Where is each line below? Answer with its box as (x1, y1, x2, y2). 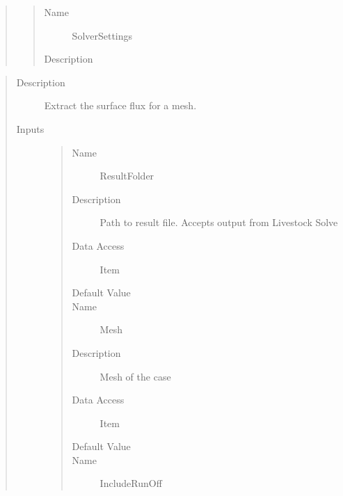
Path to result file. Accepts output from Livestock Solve (99, 215, 338, 230)
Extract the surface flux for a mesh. (44, 98, 197, 113)
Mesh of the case (99, 369, 171, 383)
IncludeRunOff (99, 476, 162, 490)
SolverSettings (72, 28, 133, 42)
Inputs (16, 121, 45, 136)
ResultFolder (99, 168, 154, 183)
